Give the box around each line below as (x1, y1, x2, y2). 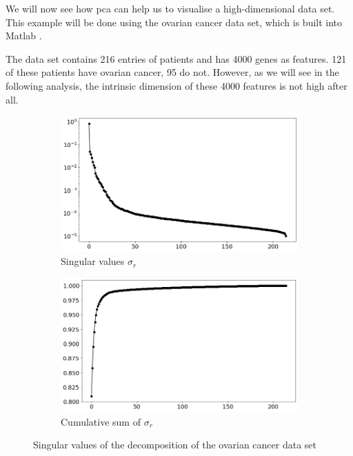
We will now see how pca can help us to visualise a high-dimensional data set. (6, 1, 335, 15)
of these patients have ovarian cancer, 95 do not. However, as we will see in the (6, 65, 339, 79)
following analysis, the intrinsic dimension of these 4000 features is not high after (6, 78, 347, 92)
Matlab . (6, 28, 42, 43)
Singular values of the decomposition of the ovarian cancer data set (33, 437, 317, 452)
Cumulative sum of (61, 414, 141, 428)
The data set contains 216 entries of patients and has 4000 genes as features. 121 (6, 51, 347, 66)
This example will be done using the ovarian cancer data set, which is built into (6, 14, 343, 29)
